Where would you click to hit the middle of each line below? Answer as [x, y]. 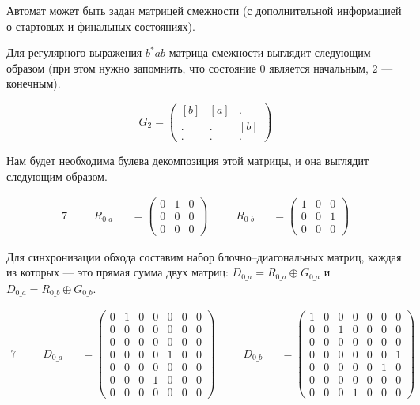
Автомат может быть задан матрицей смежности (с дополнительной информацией [204, 10]
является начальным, [319, 67]
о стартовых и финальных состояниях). [101, 26]
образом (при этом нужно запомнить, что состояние [131, 67]
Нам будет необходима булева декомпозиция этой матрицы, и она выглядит [188, 161]
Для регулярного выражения [74, 52]
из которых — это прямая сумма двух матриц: [117, 272]
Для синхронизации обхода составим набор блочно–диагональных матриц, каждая [204, 256]
